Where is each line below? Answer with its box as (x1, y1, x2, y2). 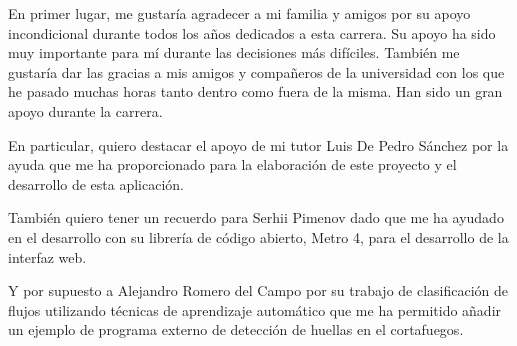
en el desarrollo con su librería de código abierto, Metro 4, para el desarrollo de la (8, 226, 509, 247)
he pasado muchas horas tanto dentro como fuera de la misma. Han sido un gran (8, 81, 503, 102)
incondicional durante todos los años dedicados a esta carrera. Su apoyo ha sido (8, 22, 496, 43)
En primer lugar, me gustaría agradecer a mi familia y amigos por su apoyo (8, 3, 471, 23)
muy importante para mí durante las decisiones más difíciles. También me (8, 42, 460, 63)
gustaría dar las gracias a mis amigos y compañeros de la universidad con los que (8, 61, 505, 82)
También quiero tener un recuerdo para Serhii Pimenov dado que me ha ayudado (8, 207, 504, 228)
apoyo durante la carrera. (8, 100, 163, 121)
